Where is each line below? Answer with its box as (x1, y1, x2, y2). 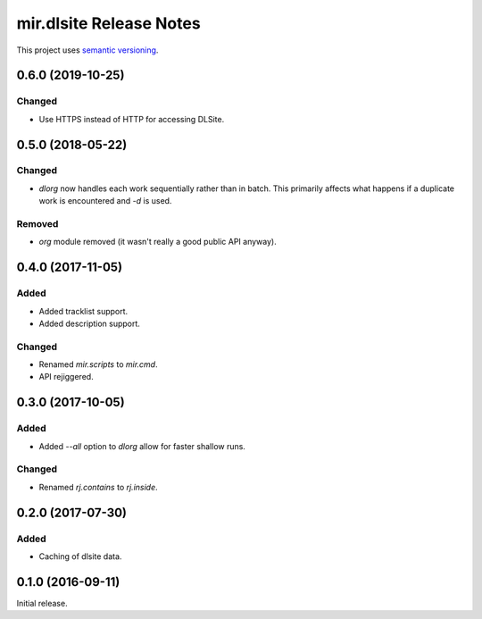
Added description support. (38, 318, 140, 329)
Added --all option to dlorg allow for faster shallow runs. (38, 440, 245, 451)
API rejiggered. (38, 372, 94, 382)
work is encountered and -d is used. (38, 196, 172, 206)
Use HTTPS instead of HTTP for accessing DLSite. (38, 113, 225, 124)
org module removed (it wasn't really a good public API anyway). (38, 237, 277, 247)
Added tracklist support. (38, 305, 129, 316)
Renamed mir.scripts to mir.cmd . (38, 359, 158, 370)
